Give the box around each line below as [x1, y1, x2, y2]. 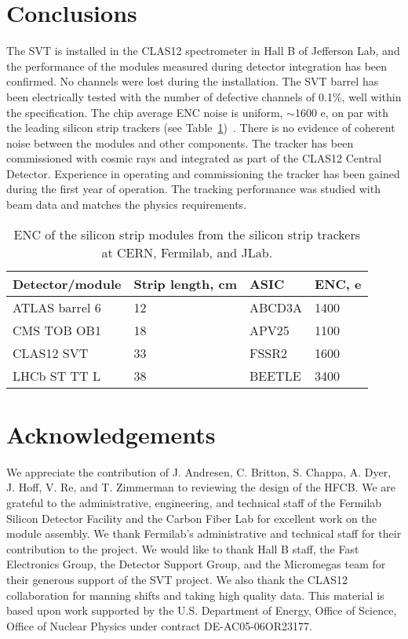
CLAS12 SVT [13, 343, 89, 362]
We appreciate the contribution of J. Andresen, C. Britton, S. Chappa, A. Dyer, [6, 463, 392, 480]
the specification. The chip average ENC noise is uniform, [6, 104, 283, 120]
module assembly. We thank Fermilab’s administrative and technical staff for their [6, 525, 402, 542]
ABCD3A [249, 298, 303, 316]
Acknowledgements [6, 418, 216, 450]
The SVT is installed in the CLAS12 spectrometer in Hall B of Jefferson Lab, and [6, 42, 400, 59]
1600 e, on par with [294, 104, 388, 120]
